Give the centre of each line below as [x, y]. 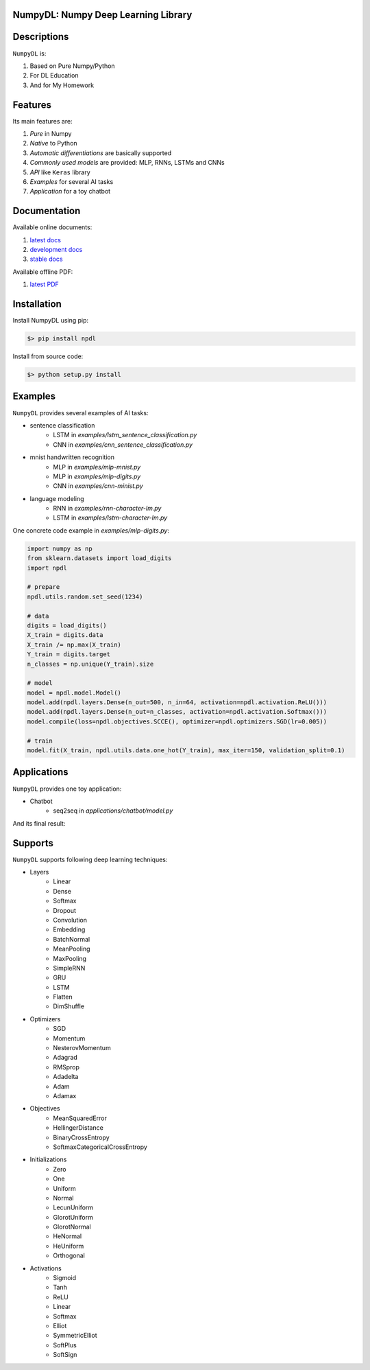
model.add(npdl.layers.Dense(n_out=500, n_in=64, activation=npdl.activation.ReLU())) [177, 703]
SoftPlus [65, 1345]
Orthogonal [69, 1255]
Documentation [47, 211]
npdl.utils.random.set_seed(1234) [85, 596]
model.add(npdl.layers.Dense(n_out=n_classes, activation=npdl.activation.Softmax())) [177, 712]
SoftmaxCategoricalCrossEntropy [100, 1147]
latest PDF [45, 284]
